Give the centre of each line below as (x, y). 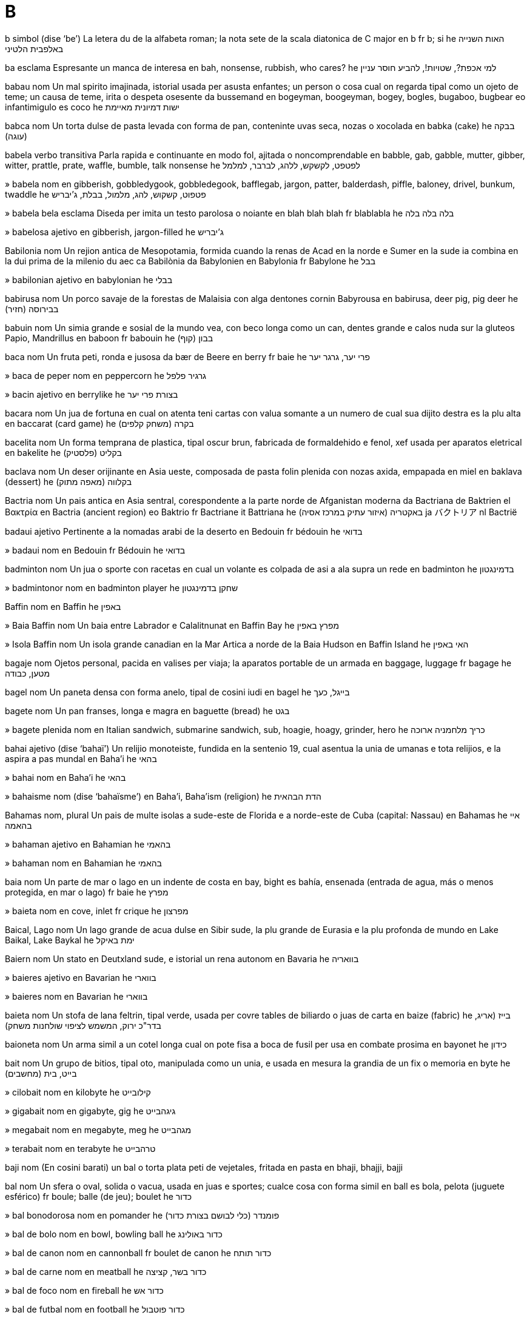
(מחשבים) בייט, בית (41, 1073)
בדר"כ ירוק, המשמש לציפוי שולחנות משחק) (83, 1025)
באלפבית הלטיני (34, 49)
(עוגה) (16, 136)
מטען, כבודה (28, 673)
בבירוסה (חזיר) (32, 309)
